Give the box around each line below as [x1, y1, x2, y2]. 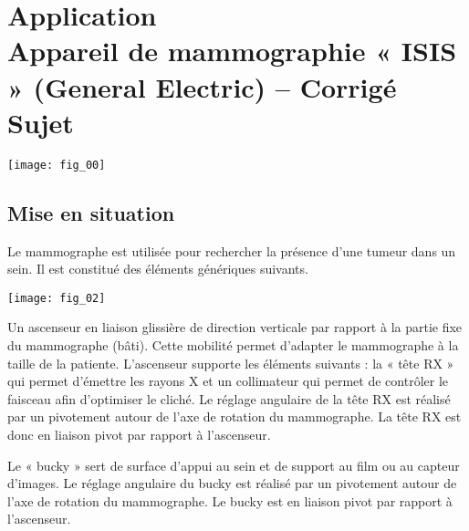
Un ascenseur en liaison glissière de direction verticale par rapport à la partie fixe [7, 318, 463, 337]
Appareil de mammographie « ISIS [7, 32, 457, 69]
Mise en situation [7, 198, 175, 226]
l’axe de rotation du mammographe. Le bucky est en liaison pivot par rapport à [7, 491, 453, 510]
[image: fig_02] [7, 291, 106, 305]
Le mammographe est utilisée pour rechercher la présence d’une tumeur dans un [7, 241, 456, 260]
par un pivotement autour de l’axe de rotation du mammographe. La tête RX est [7, 407, 462, 426]
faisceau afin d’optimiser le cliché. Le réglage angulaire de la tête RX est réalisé [7, 389, 451, 408]
